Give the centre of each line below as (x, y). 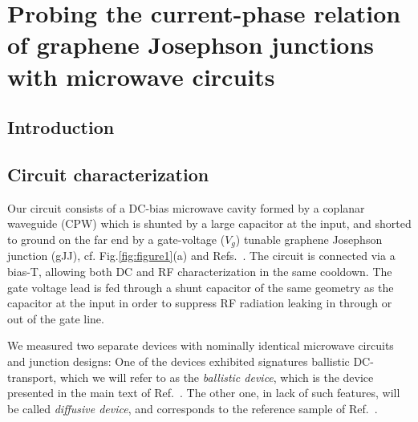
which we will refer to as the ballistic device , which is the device (217, 377)
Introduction (61, 127)
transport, (32, 377)
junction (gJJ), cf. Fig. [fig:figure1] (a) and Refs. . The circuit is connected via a (201, 256)
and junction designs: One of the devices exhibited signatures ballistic (179, 361)
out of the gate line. (56, 318)
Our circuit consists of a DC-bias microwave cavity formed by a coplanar (186, 207)
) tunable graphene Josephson (309, 239)
